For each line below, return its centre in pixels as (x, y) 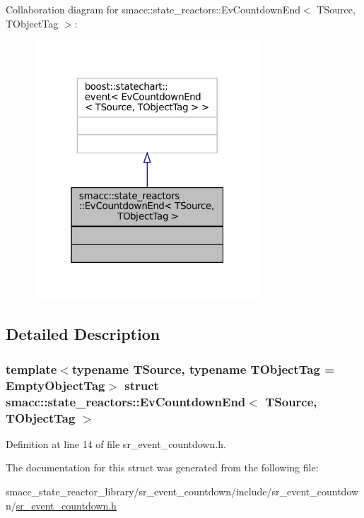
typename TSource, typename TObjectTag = (203, 369)
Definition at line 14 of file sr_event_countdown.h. (116, 443)
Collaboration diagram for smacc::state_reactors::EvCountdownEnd (153, 9)
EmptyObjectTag (55, 385)
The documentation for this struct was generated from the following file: (162, 467)
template (31, 369)
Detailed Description (83, 334)
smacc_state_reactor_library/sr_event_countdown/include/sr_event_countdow (182, 491)
